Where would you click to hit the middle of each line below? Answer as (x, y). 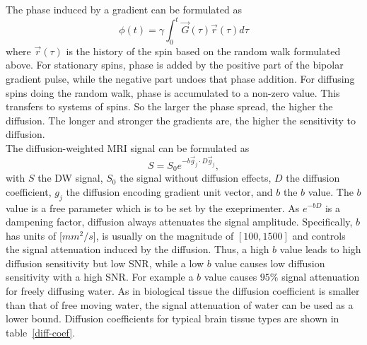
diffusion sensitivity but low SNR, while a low (105, 263)
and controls (319, 235)
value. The (331, 191)
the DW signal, (70, 178)
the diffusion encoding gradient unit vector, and (169, 191)
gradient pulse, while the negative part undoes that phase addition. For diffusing (180, 79)
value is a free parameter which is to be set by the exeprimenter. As (153, 207)
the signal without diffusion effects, (196, 178)
